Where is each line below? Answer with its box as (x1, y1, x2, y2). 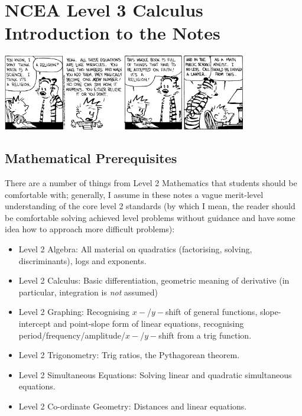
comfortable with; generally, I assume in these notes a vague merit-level (5, 188, 264, 200)
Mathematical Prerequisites (5, 149, 177, 167)
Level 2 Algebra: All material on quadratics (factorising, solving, (18, 243, 252, 255)
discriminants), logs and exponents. (18, 254, 147, 266)
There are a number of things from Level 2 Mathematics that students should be (5, 177, 297, 189)
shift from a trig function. (158, 329, 252, 341)
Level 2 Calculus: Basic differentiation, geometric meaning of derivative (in (18, 274, 290, 287)
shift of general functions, (165, 305, 258, 318)
